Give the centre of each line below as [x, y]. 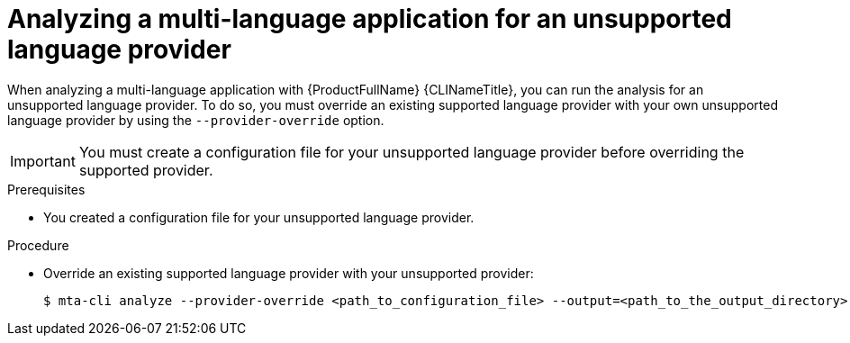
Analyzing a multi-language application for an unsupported [370, 19]
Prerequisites [46, 189]
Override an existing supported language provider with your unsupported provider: [289, 273]
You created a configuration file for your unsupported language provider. [259, 217]
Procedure [38, 245]
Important [43, 161]
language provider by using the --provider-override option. [196, 120]
